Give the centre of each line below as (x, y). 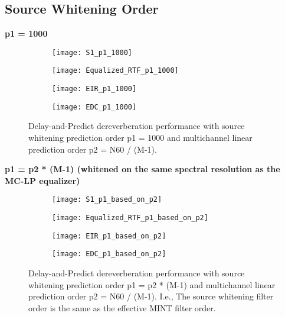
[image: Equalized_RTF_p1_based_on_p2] (130, 218)
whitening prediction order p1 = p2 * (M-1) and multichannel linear (152, 284)
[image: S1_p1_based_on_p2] (107, 200)
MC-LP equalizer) (42, 180)
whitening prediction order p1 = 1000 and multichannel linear (140, 138)
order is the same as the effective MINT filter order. (122, 307)
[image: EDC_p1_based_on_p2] (109, 254)
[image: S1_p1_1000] (92, 52)
